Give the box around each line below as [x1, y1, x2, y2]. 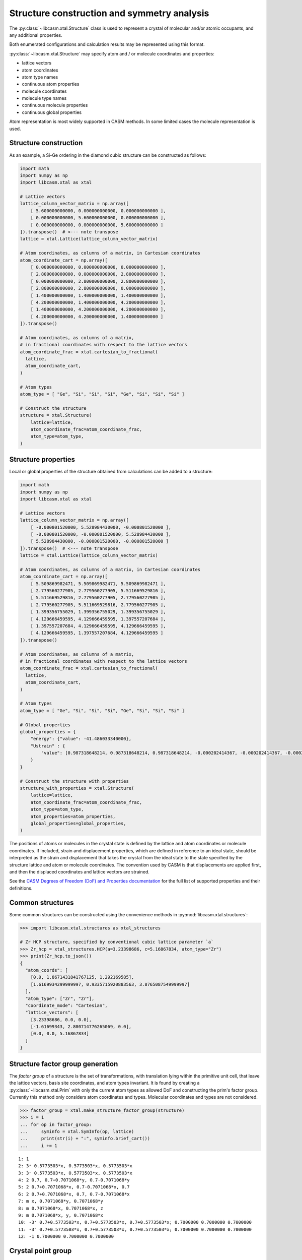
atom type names [22, 74, 58, 80]
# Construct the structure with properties [20, 778, 129, 784]
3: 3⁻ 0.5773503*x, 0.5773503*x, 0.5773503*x [18, 1170, 133, 1176]
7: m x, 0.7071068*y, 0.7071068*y [18, 1199, 103, 1204]
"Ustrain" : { [30, 743, 65, 748]
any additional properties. [9, 32, 62, 38]
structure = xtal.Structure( [20, 412, 92, 418]
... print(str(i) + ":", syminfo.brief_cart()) [20, 1136, 150, 1142]
